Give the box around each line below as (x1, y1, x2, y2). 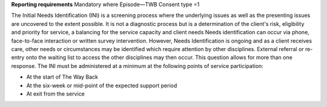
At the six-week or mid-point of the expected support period (26, 82, 177, 89)
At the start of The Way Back (26, 73, 98, 81)
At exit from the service (26, 90, 85, 97)
